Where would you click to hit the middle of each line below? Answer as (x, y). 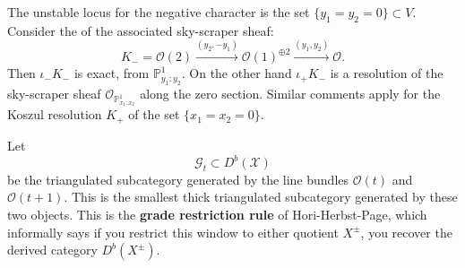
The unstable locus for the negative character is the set (159, 12)
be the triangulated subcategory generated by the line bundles (178, 179)
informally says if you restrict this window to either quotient (173, 232)
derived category (52, 250)
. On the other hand (237, 73)
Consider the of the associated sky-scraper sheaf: (141, 30)
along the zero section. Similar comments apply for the (290, 93)
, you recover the (406, 232)
